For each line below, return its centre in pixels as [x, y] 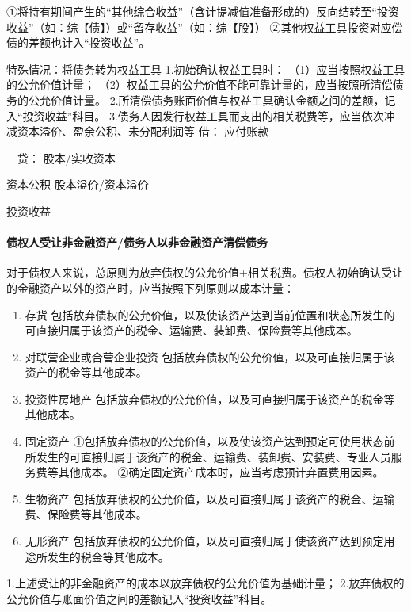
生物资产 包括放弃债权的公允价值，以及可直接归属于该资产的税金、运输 [210, 498]
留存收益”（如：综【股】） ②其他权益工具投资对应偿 [268, 27]
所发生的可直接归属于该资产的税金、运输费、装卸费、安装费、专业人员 [208, 456]
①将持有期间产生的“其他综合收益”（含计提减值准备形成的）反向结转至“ [192, 11]
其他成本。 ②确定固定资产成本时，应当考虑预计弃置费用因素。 [221, 472]
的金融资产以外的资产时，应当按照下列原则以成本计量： [150, 287]
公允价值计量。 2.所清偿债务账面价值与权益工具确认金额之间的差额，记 [212, 99]
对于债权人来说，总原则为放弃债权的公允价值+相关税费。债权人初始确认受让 [205, 272]
